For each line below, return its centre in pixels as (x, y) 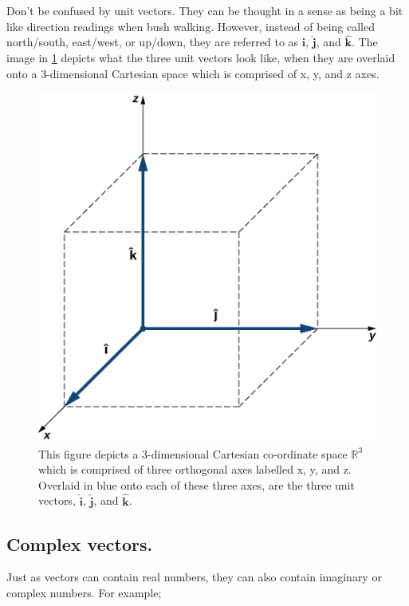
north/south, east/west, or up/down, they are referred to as (153, 42)
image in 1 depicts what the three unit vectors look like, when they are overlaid (201, 57)
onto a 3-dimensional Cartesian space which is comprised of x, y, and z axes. (193, 73)
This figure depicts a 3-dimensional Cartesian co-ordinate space (193, 453)
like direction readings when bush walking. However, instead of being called (191, 26)
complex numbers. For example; (84, 593)
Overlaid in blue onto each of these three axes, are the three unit (197, 484)
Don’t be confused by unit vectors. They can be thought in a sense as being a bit (205, 10)
